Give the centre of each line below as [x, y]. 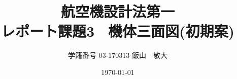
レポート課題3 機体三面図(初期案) [118, 31]
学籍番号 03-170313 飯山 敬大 [118, 55]
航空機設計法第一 [117, 11]
